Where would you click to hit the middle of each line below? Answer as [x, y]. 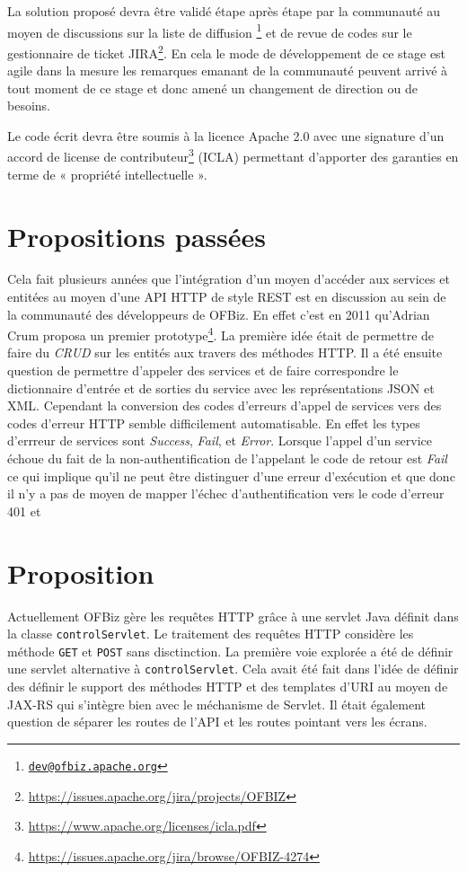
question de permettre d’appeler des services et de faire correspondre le [203, 370]
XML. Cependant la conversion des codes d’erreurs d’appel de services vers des [225, 405]
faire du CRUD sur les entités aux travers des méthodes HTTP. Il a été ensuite [225, 352]
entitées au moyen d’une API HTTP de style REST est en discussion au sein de [227, 297]
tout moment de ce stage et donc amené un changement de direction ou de [212, 88]
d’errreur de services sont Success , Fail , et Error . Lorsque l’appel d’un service [220, 440]
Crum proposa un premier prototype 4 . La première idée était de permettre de [221, 334]
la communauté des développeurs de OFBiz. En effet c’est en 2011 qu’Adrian [219, 314]
